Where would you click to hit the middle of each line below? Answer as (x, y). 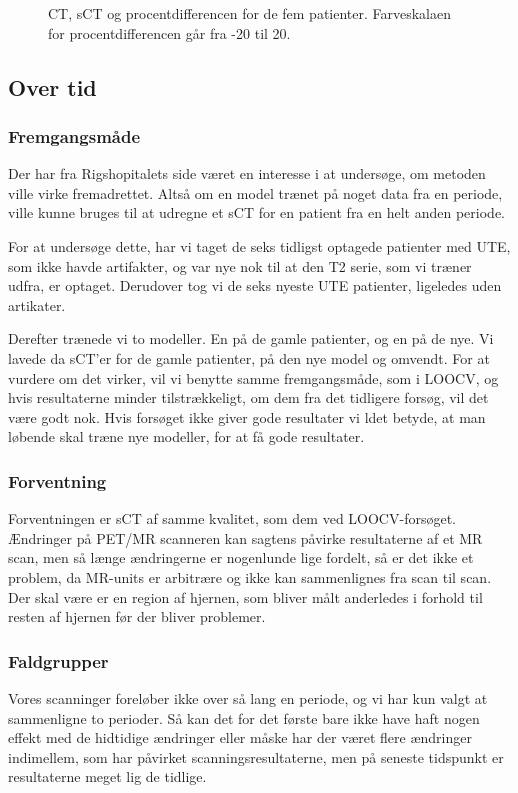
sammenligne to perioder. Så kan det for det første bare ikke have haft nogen (244, 717)
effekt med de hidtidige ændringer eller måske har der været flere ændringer (240, 737)
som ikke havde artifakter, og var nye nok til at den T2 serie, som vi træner (240, 265)
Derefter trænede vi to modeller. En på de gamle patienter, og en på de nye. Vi (251, 338)
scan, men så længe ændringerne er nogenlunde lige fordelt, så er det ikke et (241, 557)
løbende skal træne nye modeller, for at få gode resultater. (186, 436)
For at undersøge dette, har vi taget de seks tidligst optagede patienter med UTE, (259, 245)
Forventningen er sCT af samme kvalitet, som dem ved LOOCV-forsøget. (232, 518)
